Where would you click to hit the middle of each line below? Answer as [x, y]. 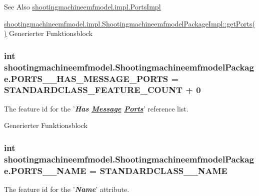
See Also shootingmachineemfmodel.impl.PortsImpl [82, 6]
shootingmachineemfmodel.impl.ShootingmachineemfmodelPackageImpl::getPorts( [129, 23]
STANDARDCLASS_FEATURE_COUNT [93, 90]
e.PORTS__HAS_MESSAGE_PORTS [86, 78]
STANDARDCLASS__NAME [163, 170]
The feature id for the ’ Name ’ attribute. [67, 189]
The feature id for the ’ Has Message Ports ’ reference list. [96, 108]
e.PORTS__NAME [45, 170]
